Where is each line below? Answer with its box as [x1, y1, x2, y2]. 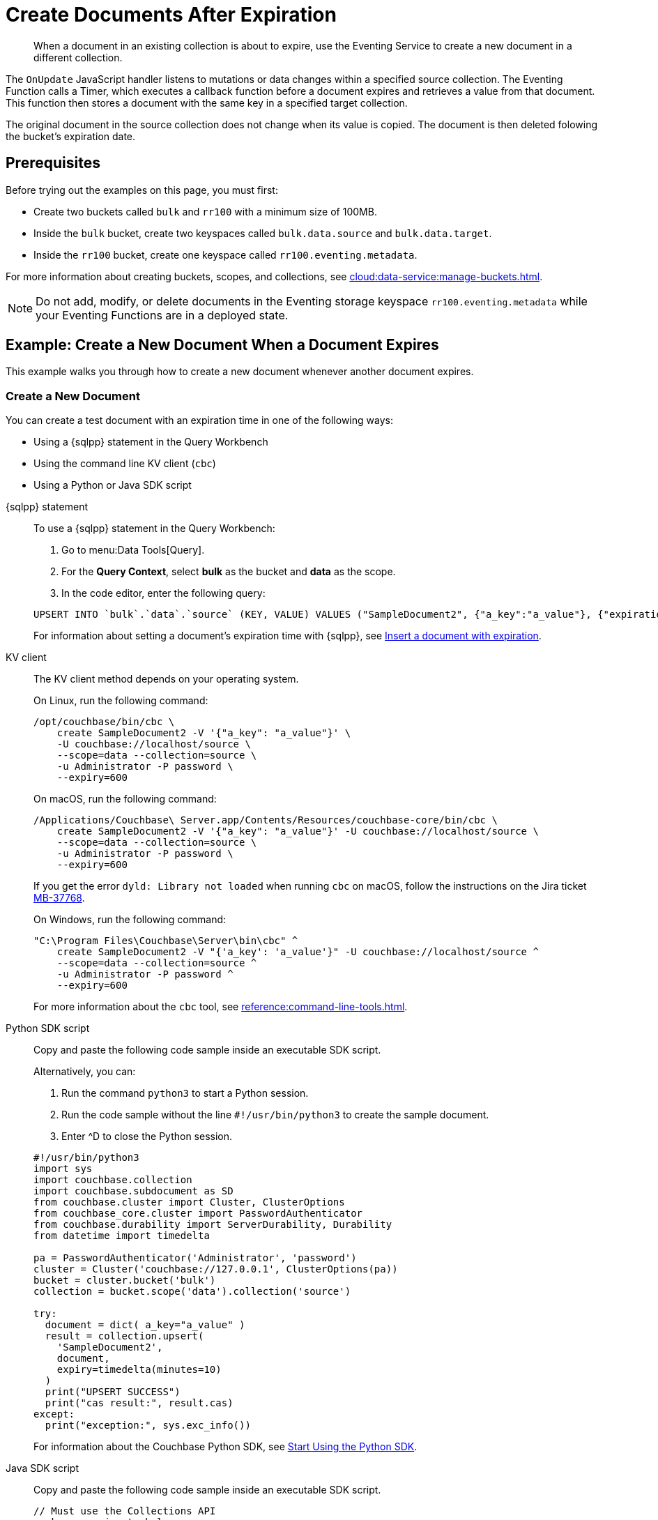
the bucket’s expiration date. [6, 130, 136, 142]
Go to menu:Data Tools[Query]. [61, 544, 205, 556]
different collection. [33, 51, 123, 63]
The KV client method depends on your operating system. [33, 673, 299, 685]
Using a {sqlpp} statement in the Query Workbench [33, 436, 268, 448]
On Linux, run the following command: [33, 694, 208, 707]
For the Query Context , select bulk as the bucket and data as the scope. [61, 565, 396, 578]
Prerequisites [6, 154, 100, 172]
